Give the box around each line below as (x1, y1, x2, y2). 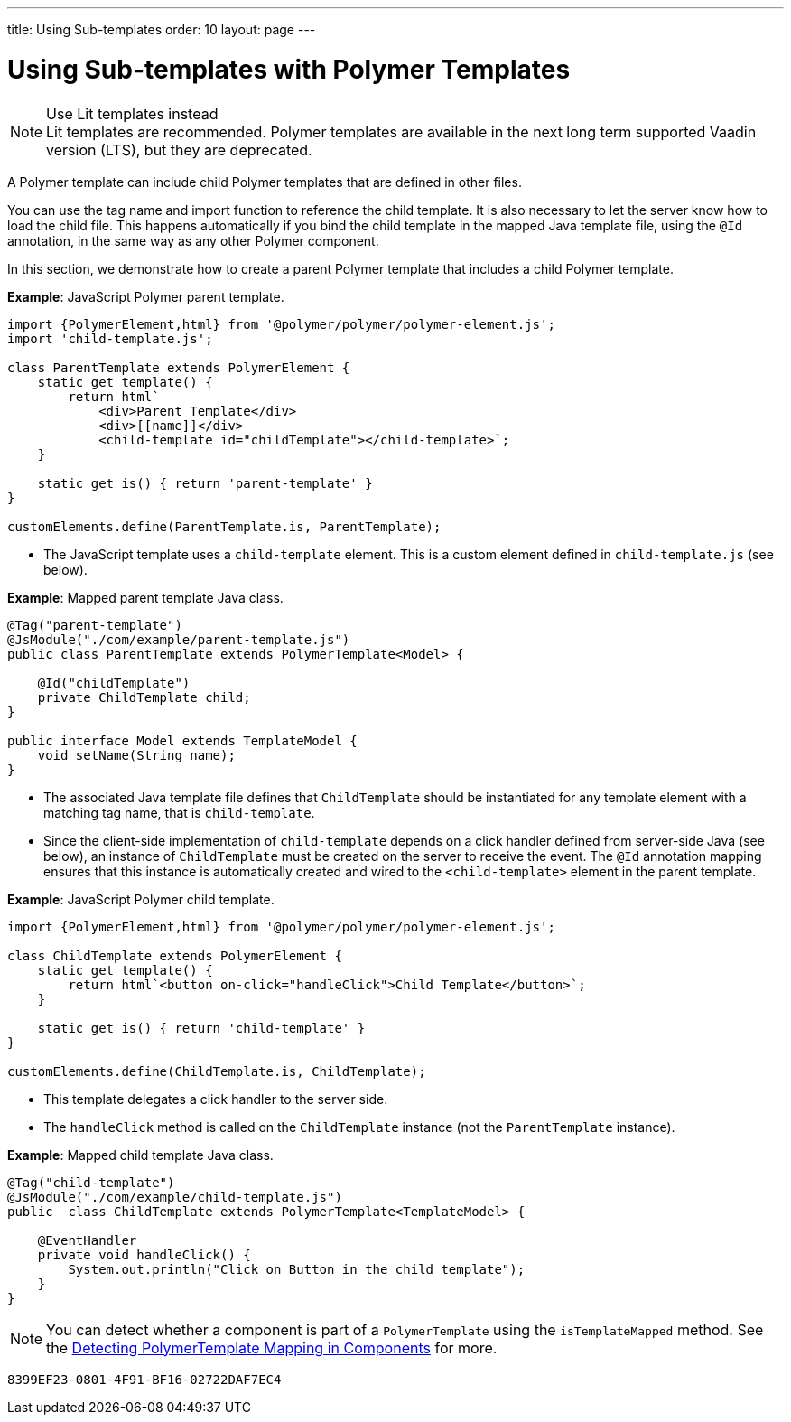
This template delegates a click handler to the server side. (43, 1090, 388, 1107)
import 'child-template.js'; (7, 331, 213, 346)
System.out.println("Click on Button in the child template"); (68, 1261, 526, 1277)
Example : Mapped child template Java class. (7, 1146, 274, 1163)
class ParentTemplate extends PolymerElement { (7, 360, 350, 375)
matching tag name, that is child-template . (43, 804, 315, 820)
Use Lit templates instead (46, 104, 219, 123)
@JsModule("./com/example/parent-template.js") (7, 631, 350, 647)
